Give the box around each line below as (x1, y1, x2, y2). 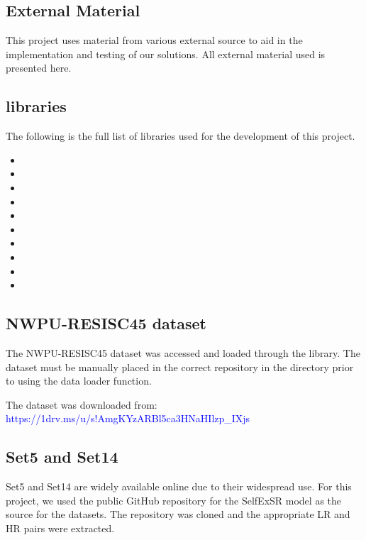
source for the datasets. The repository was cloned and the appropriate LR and (6, 507, 350, 522)
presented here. (6, 60, 72, 75)
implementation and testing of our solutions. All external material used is (6, 46, 326, 61)
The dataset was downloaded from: (6, 397, 157, 412)
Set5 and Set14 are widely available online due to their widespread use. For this (6, 479, 352, 494)
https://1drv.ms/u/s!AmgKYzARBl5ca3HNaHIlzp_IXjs (6, 411, 250, 426)
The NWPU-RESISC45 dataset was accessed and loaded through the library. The (6, 345, 360, 360)
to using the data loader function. (6, 373, 152, 388)
